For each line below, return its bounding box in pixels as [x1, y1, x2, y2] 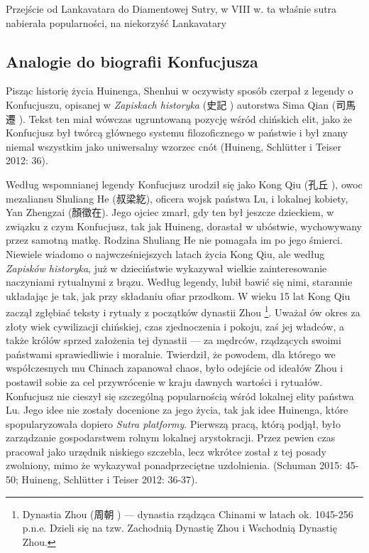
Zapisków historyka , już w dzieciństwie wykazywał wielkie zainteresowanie [6, 260, 327, 275]
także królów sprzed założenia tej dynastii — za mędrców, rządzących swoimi [6, 333, 341, 348]
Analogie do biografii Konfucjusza [6, 50, 258, 72]
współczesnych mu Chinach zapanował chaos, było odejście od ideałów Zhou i [6, 360, 343, 375]
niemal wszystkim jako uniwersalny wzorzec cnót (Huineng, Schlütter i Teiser [6, 139, 341, 154]
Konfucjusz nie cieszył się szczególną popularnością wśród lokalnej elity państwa [6, 388, 354, 403]
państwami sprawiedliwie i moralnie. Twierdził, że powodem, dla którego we [6, 346, 336, 361]
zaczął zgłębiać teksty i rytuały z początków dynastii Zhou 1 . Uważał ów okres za [6, 303, 360, 319]
